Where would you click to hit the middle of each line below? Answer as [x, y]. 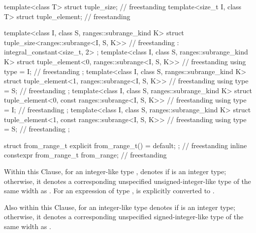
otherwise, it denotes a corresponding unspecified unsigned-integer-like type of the [128, 181]
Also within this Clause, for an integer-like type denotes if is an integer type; [120, 207]
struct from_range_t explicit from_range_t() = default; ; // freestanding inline [126, 145]
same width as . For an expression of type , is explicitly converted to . [109, 191]
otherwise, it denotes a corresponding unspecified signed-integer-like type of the [124, 217]
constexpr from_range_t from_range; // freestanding [85, 155]
